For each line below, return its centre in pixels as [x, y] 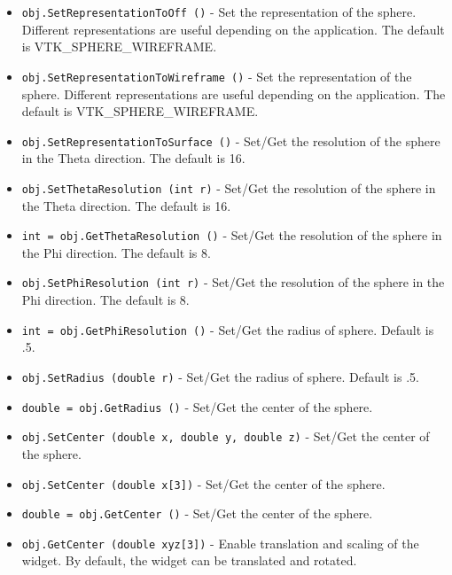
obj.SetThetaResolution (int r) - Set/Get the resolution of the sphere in [229, 187]
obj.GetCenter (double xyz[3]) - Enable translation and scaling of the [220, 543]
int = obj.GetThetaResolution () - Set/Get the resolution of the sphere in [232, 235]
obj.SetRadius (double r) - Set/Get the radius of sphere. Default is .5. [220, 376]
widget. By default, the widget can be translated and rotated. [189, 560]
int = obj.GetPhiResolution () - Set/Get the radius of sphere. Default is [228, 329]
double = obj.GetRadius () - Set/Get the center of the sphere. [197, 406]
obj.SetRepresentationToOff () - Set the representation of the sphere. [219, 12]
